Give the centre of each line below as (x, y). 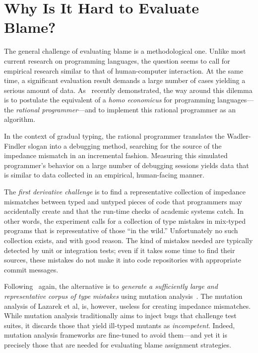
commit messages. (31, 269)
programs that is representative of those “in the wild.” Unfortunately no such (121, 230)
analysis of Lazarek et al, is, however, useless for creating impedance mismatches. (128, 306)
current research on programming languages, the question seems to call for (117, 60)
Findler (15, 145)
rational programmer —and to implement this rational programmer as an (126, 109)
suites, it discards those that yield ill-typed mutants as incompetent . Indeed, (120, 325)
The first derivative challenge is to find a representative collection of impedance (125, 192)
